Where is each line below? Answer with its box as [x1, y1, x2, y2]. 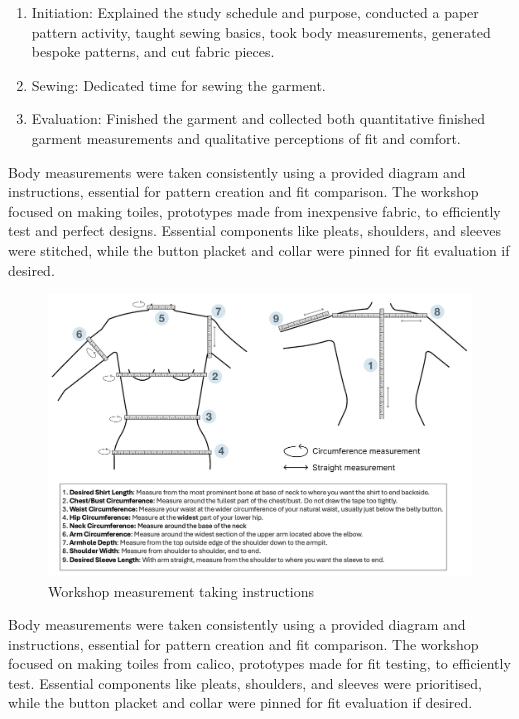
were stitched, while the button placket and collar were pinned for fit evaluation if [8, 239, 510, 260]
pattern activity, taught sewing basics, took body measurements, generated [31, 21, 491, 42]
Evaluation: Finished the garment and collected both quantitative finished [31, 108, 486, 129]
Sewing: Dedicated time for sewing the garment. [31, 74, 326, 95]
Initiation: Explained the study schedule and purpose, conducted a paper [31, 2, 479, 22]
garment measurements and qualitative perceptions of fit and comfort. [31, 127, 461, 148]
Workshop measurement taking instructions [48, 580, 315, 601]
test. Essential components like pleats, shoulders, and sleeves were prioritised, [8, 672, 482, 693]
